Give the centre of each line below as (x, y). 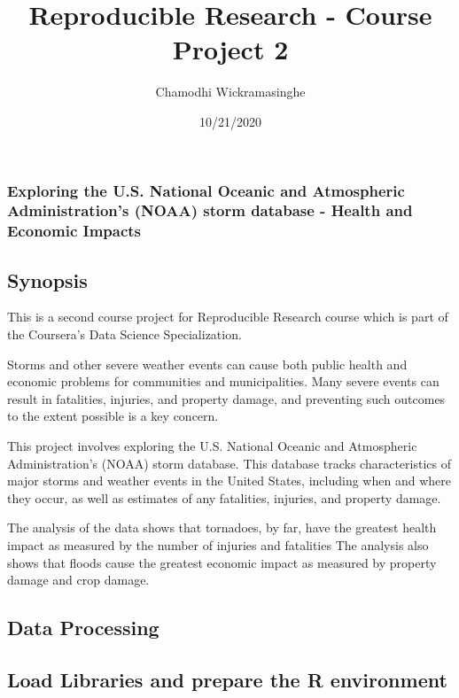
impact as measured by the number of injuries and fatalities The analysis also (218, 545)
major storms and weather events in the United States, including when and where (229, 481)
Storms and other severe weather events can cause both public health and (207, 364)
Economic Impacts (74, 231)
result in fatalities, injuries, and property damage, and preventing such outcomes (226, 398)
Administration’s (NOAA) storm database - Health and (210, 210)
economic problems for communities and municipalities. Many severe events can (223, 381)
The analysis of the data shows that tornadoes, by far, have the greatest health (222, 527)
